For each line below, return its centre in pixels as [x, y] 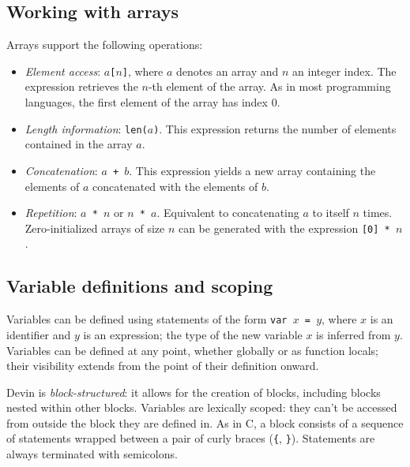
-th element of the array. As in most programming [269, 86]
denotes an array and [228, 71]
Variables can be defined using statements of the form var [147, 319]
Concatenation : [61, 170]
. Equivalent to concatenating [228, 213]
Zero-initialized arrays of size [95, 228]
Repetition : [51, 213]
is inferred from [354, 334]
